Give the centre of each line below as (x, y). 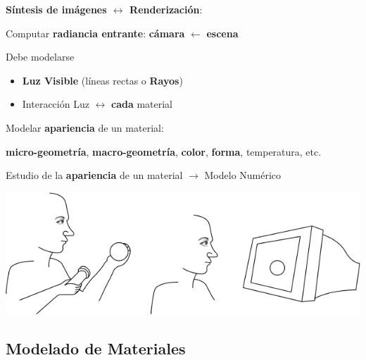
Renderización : (166, 9)
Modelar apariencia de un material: (85, 127)
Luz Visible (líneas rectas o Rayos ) (102, 80)
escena (222, 33)
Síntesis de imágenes (56, 9)
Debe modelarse (40, 57)
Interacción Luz (56, 104)
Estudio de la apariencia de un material (94, 175)
